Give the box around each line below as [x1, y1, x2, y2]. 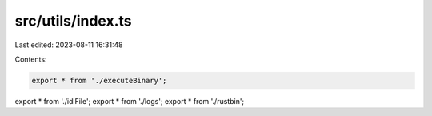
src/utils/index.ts [14, 12, 132, 30]
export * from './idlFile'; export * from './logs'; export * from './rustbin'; [14, 96, 245, 106]
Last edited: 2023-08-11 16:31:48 [14, 40, 123, 50]
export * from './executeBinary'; [31, 76, 167, 85]
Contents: [14, 54, 47, 64]
